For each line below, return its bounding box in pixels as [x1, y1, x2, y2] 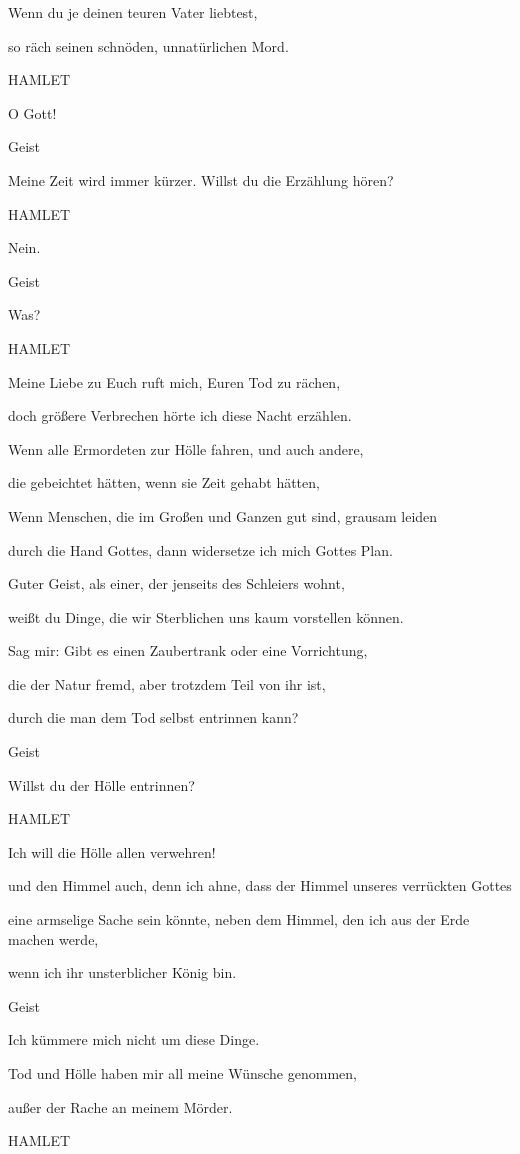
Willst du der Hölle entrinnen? [8, 774, 195, 795]
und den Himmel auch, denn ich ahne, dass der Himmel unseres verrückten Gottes [8, 875, 512, 896]
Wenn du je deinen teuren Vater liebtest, [8, 2, 258, 22]
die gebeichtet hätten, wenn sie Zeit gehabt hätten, [8, 472, 320, 493]
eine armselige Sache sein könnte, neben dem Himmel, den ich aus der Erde [8, 909, 470, 930]
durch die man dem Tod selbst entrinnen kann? [8, 707, 299, 728]
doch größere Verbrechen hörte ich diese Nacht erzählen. [8, 405, 352, 426]
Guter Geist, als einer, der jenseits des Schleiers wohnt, [8, 573, 345, 594]
